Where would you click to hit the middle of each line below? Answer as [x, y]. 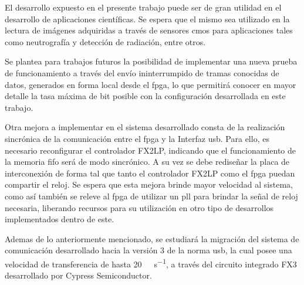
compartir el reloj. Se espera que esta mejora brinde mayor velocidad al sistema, [149, 184]
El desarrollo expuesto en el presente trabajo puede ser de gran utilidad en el [143, 7]
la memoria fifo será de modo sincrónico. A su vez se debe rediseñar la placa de [147, 162]
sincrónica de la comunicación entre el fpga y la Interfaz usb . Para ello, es [137, 138]
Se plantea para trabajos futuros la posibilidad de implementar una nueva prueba [151, 61]
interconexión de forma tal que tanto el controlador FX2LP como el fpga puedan [150, 173]
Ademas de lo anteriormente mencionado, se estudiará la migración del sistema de [152, 238]
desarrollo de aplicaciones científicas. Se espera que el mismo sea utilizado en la [147, 18]
